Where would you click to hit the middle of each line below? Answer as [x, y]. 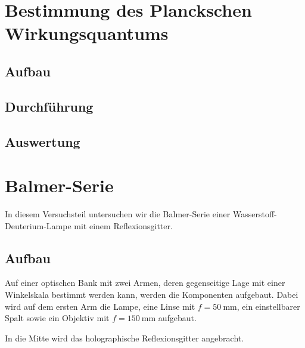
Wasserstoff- [255, 214]
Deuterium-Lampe [38, 225]
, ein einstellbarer [268, 306]
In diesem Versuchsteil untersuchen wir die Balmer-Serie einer [118, 214]
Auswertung [43, 141]
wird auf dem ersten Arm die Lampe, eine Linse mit [100, 306]
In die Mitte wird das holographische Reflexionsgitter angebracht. [125, 338]
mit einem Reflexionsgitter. [123, 225]
